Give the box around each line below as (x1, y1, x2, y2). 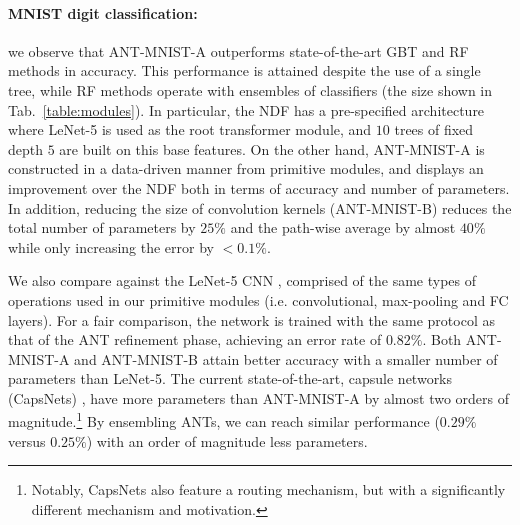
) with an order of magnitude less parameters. (86, 430, 368, 451)
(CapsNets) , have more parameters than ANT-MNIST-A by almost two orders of (8, 387, 510, 408)
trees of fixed (394, 119, 474, 140)
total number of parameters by (8, 217, 196, 238)
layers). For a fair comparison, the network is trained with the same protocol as (8, 309, 495, 330)
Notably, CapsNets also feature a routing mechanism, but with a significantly (31, 479, 506, 500)
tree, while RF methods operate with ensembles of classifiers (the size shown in (8, 79, 493, 100)
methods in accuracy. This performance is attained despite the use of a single (8, 60, 481, 81)
